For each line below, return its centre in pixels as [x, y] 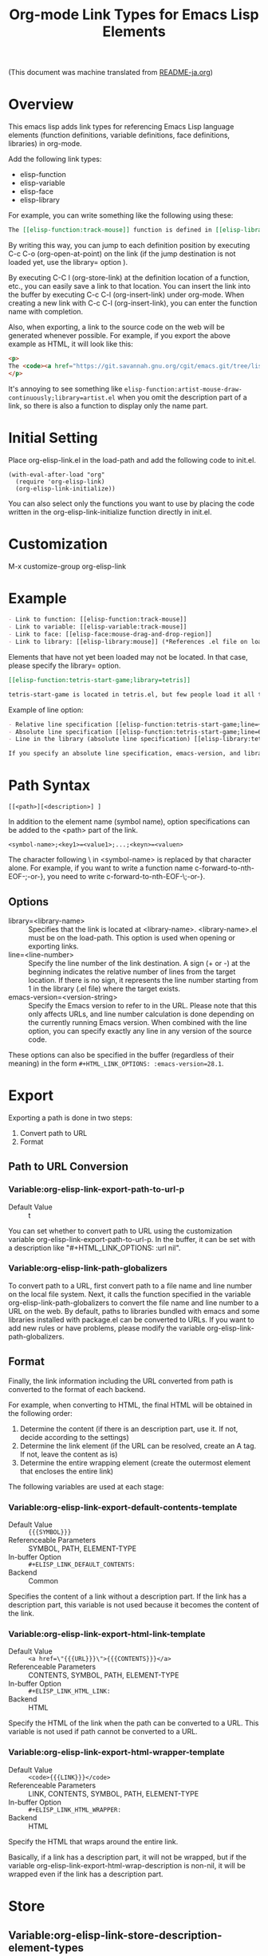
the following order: [41, 1413]
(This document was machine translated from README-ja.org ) [111, 73]
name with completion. [46, 312]
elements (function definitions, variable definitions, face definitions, [119, 135]
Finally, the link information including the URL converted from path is [121, 1381]
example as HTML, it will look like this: [71, 344]
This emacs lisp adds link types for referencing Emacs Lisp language [121, 127]
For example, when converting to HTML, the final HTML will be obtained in [130, 1405]
